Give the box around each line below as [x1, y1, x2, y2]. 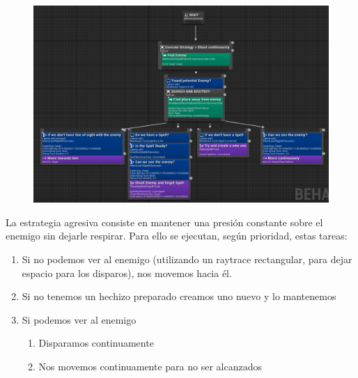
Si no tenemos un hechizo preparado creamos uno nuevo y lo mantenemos [22, 289, 336, 304]
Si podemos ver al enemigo [22, 312, 137, 326]
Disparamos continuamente [38, 336, 154, 350]
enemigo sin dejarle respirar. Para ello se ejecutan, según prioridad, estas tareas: [6, 228, 348, 243]
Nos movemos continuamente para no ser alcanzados [38, 359, 262, 373]
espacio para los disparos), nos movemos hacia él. [22, 265, 232, 280]
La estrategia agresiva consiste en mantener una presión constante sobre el [6, 214, 323, 229]
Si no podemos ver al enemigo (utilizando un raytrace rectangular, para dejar [22, 252, 352, 266]
